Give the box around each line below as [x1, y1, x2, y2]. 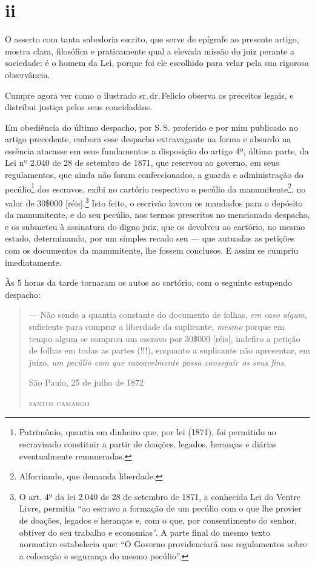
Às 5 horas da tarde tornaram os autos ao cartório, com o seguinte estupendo [5, 276, 292, 289]
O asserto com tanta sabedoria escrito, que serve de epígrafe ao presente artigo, [5, 33, 299, 45]
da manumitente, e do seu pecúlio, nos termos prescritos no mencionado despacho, [5, 208, 310, 221]
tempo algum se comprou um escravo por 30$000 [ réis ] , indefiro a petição [28, 332, 300, 344]
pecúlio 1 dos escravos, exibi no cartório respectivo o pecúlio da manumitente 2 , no [5, 180, 306, 195]
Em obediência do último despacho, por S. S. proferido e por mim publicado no [5, 120, 298, 133]
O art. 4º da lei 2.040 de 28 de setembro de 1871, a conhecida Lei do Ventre [19, 490, 301, 502]
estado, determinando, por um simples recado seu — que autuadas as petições [5, 232, 295, 245]
